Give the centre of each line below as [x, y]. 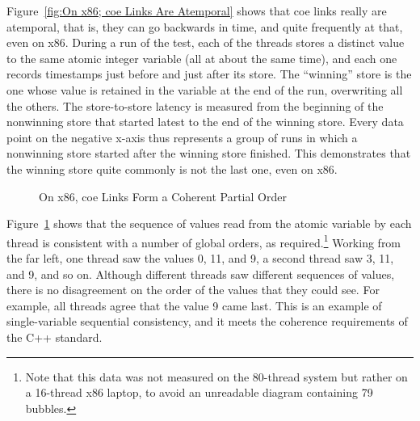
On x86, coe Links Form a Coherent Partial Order [163, 196]
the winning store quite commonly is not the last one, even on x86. [172, 168]
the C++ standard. [55, 337]
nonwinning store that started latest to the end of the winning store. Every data [205, 122]
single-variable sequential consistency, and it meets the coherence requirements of [207, 321]
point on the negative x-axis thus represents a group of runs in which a [182, 137]
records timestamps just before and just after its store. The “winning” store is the [209, 74]
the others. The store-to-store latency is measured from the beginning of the [195, 105]
